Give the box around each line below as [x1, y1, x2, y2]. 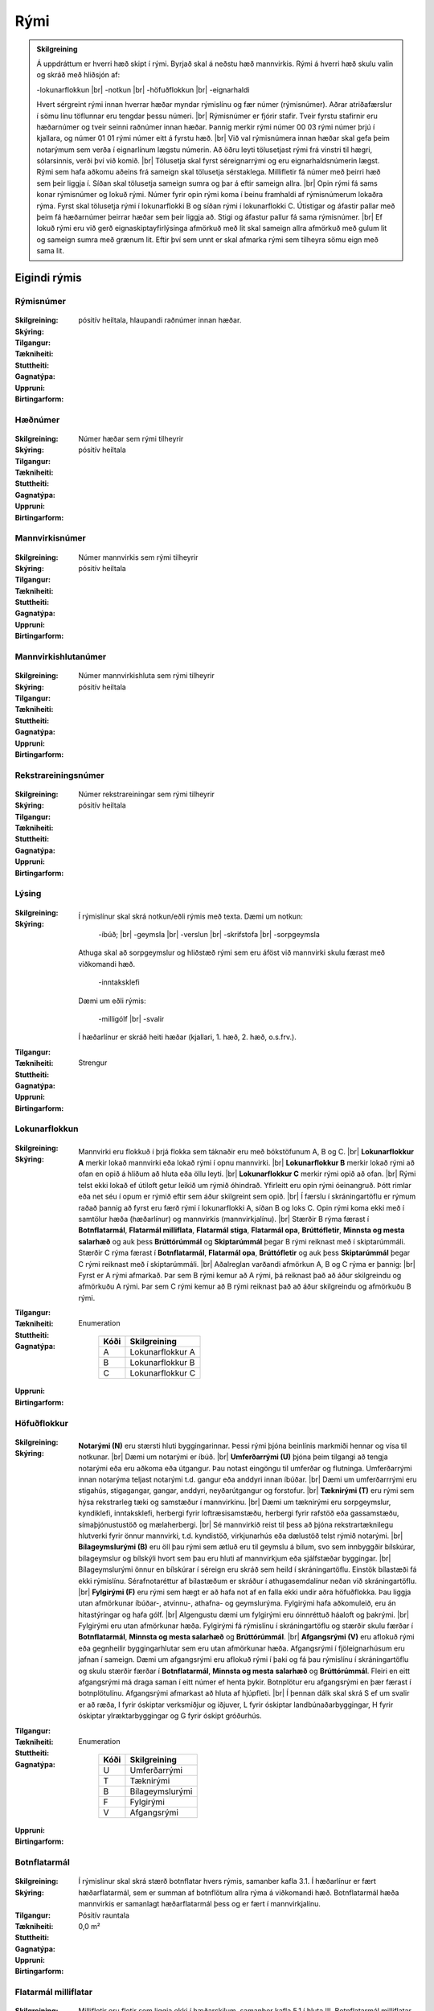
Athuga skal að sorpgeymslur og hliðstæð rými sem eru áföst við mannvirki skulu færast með [78, 948, 386, 957]
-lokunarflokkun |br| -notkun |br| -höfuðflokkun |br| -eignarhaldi [36, 84, 250, 94]
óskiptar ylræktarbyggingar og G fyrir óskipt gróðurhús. [78, 1711, 262, 1721]
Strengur [78, 1058, 108, 1067]
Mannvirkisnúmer [14, 533, 86, 544]
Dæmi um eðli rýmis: [78, 996, 146, 1005]
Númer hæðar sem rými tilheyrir [78, 434, 184, 443]
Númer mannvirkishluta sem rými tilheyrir [78, 671, 215, 681]
